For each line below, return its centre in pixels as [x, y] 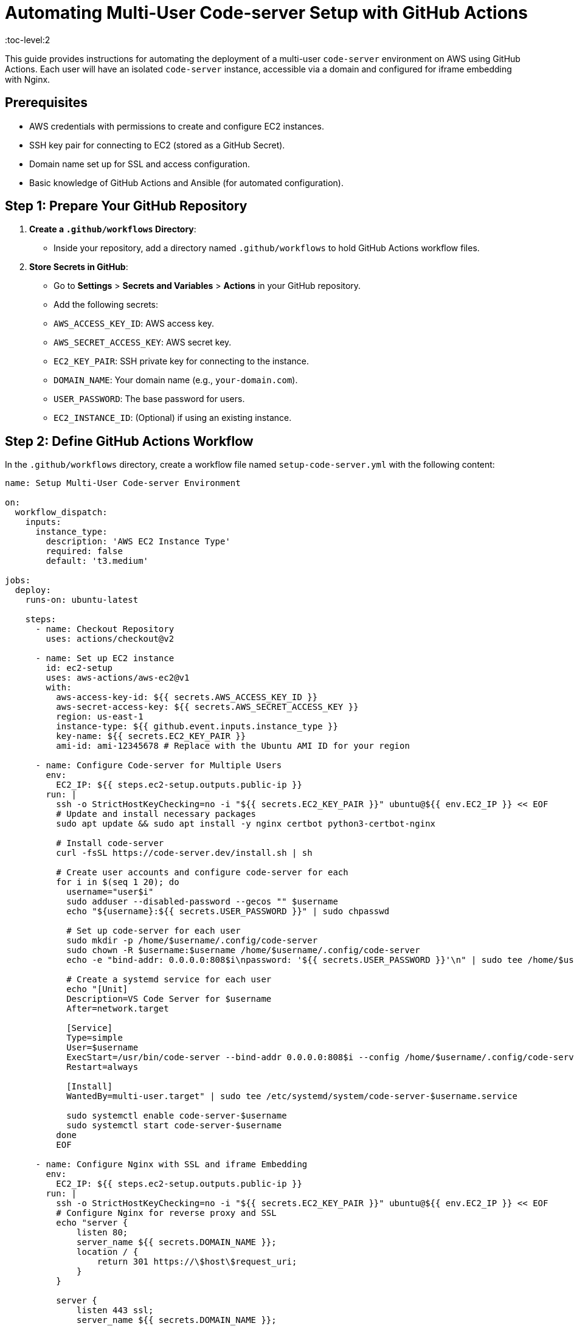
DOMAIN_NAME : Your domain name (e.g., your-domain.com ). [176, 380]
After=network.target [118, 1009]
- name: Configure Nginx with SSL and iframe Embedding [171, 1165]
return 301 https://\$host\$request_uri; [197, 1262]
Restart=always [102, 1067]
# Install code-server [110, 843]
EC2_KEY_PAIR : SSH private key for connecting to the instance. [182, 361]
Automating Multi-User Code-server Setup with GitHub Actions [266, 13]
